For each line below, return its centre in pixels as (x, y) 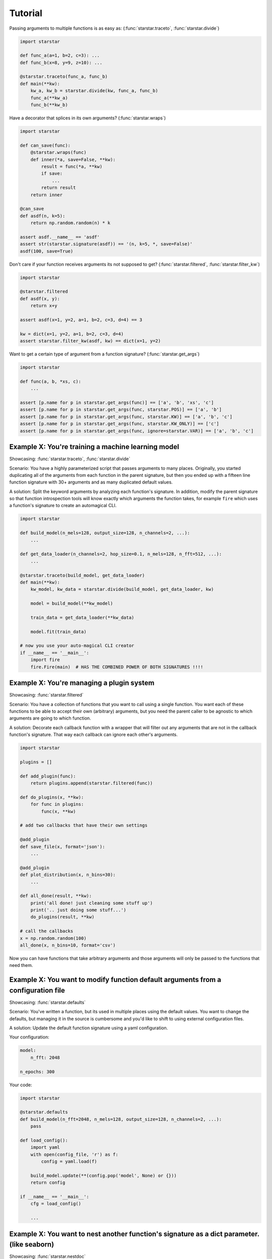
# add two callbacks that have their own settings (84, 825)
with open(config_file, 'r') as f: (74, 1154)
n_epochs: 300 (37, 1072)
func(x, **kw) (58, 811)
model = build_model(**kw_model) (72, 604)
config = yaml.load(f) (69, 1162)
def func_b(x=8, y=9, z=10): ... (61, 62)
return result (58, 188)
